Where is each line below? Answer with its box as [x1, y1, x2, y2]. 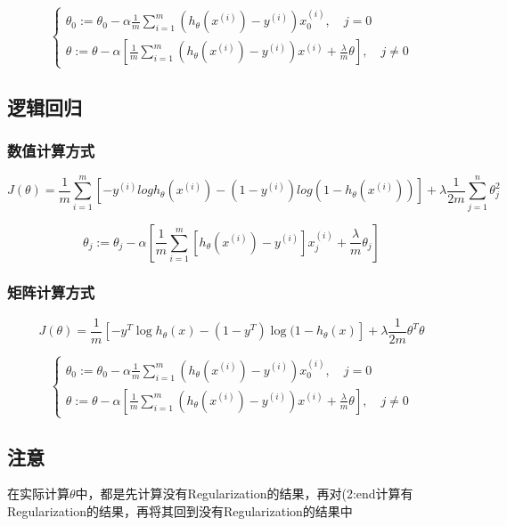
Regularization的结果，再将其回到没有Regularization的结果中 [7, 501, 353, 520]
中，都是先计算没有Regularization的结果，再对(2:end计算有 [75, 484, 413, 503]
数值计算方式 [7, 140, 95, 162]
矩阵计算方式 [7, 281, 95, 303]
